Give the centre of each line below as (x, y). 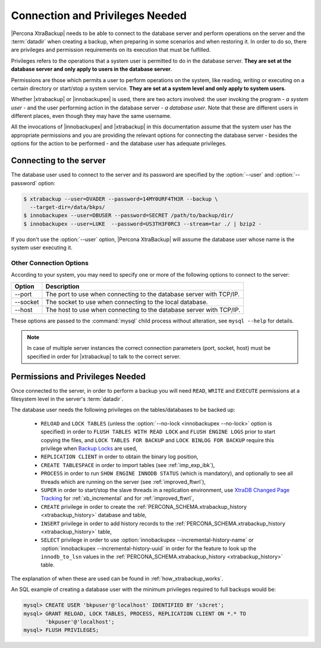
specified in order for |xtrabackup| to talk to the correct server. (104, 356)
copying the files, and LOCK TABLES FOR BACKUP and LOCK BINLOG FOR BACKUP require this (158, 440)
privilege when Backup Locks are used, (89, 449)
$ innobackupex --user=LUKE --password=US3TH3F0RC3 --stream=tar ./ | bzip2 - (143, 224)
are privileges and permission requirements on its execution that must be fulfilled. (111, 50)
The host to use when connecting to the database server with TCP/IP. (143, 309)
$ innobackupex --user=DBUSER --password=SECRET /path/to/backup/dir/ (129, 215)
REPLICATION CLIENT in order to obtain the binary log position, (119, 457)
